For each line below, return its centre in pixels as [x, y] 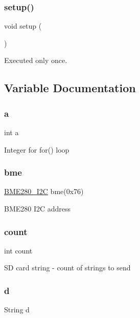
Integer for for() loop [37, 149]
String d [17, 310]
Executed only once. [36, 60]
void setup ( [23, 26]
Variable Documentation [70, 88]
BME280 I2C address [38, 208]
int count [18, 250]
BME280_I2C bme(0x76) [44, 191]
